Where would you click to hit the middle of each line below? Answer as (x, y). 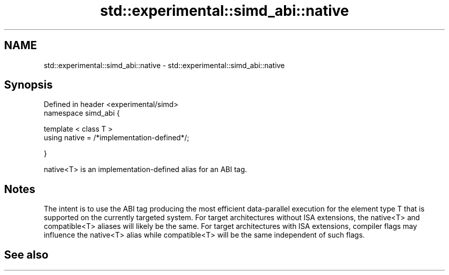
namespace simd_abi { (82, 113)
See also (26, 255)
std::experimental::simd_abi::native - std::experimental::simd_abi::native (164, 65)
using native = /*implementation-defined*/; (116, 138)
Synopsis (28, 85)
